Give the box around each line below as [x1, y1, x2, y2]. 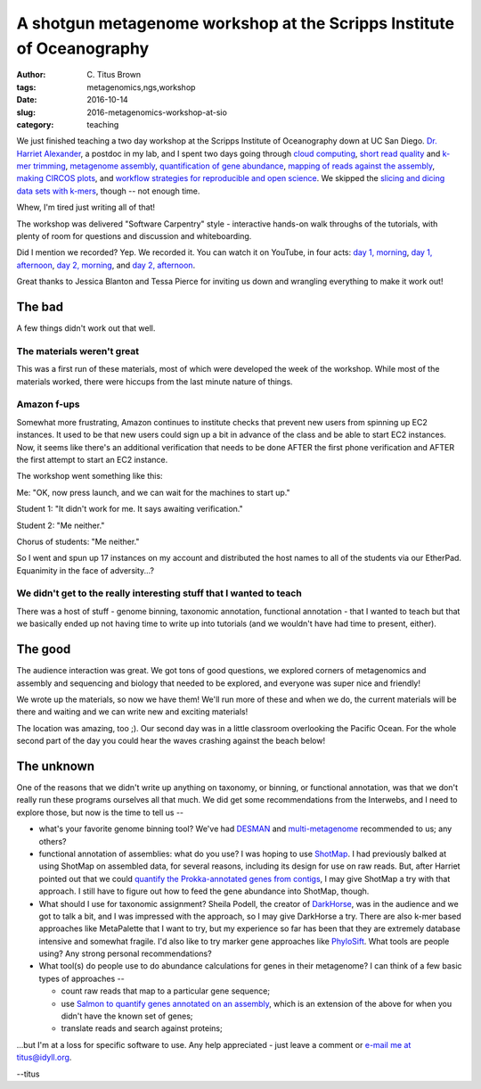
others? [38, 836, 67, 846]
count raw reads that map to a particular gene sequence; [61, 986, 271, 996]
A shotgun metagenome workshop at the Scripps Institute [16, 13, 454, 33]
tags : [16, 81, 37, 93]
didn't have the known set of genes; [61, 1011, 193, 1021]
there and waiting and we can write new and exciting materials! [16, 706, 249, 717]
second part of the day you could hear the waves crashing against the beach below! [16, 736, 325, 747]
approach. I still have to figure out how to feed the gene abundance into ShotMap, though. [38, 886, 370, 896]
